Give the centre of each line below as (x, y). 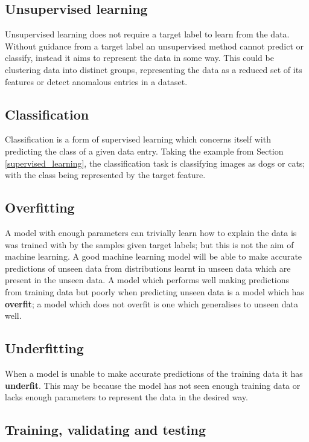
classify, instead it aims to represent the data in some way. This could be (139, 58)
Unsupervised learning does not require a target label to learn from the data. (147, 34)
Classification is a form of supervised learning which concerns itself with (138, 139)
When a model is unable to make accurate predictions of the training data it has (154, 373)
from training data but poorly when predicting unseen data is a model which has (154, 291)
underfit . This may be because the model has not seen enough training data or (153, 385)
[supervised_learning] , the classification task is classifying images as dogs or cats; (155, 163)
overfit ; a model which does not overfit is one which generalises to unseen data (151, 303)
